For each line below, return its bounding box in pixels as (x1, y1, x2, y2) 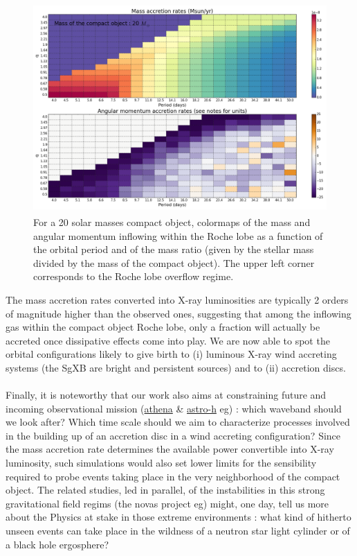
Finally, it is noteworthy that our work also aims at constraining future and (6, 388, 327, 402)
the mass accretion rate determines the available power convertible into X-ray (6, 442, 334, 456)
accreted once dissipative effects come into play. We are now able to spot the (6, 333, 330, 347)
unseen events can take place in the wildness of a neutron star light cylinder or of (6, 523, 350, 538)
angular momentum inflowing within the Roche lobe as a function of (33, 228, 323, 243)
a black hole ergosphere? (6, 537, 109, 551)
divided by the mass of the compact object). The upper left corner (33, 255, 315, 270)
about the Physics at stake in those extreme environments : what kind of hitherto (6, 510, 351, 524)
